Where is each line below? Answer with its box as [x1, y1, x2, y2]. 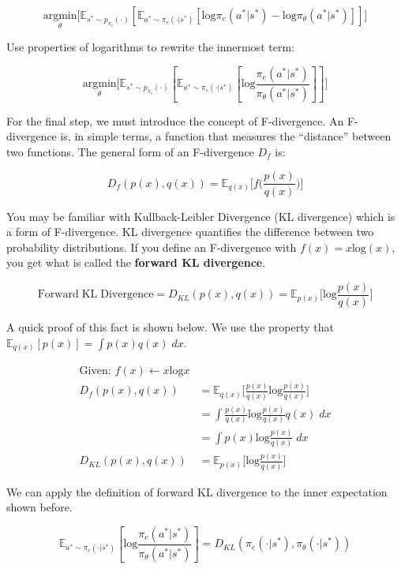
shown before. [6, 499, 73, 515]
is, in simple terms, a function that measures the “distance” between [60, 128, 392, 144]
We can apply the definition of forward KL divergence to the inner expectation [6, 483, 388, 500]
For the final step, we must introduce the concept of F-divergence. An [6, 112, 344, 129]
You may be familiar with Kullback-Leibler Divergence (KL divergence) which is [6, 208, 395, 224]
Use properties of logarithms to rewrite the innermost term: [6, 39, 294, 55]
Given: [79, 365, 111, 377]
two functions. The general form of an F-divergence [6, 143, 254, 159]
